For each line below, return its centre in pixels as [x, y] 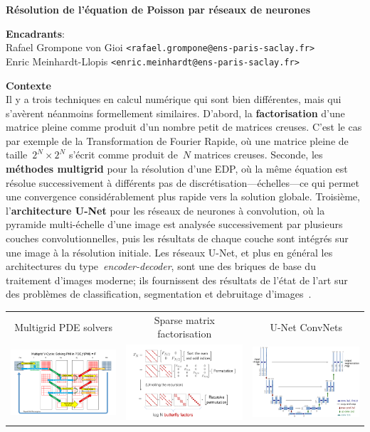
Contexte [28, 85]
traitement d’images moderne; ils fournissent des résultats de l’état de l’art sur [177, 280]
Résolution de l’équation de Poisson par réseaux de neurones [158, 9]
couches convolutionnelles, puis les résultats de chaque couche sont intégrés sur [177, 238]
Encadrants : [35, 33]
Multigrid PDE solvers [63, 326]
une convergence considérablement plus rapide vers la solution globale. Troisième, [183, 196]
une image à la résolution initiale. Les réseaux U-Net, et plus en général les [169, 252]
